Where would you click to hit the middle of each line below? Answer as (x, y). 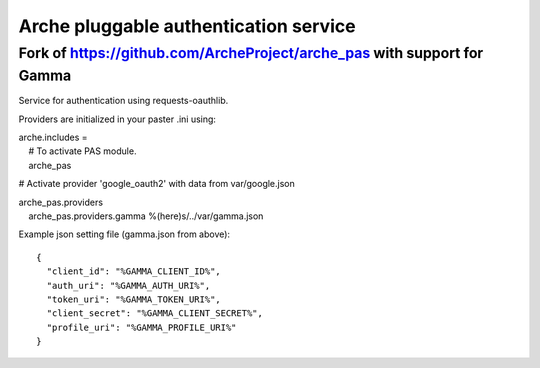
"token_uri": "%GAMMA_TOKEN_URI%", (134, 299)
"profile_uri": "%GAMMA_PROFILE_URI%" (141, 327)
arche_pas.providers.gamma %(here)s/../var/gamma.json (146, 216)
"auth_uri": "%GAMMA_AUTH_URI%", (128, 285)
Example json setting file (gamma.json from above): (124, 234)
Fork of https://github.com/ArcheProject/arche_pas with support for (251, 53)
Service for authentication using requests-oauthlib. (123, 101)
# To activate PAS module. (82, 151)
